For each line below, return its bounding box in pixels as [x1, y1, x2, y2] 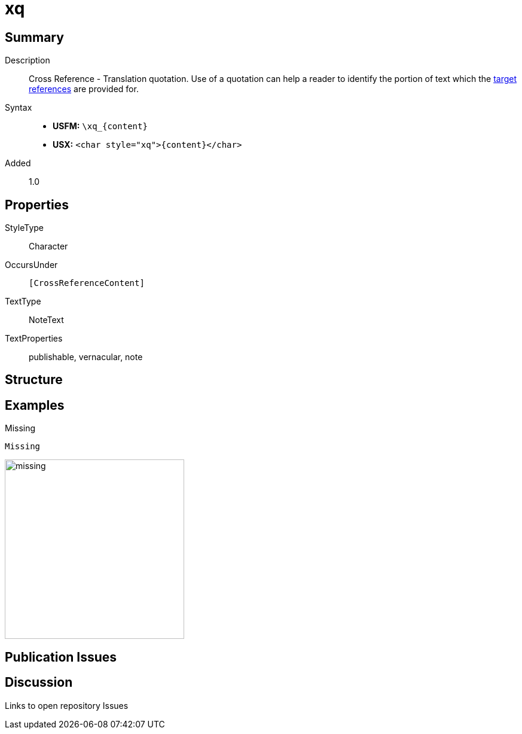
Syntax [5, 102, 32, 113]
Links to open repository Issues [5, 700, 129, 711]
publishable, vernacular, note [29, 352, 143, 363]
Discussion [5, 675, 73, 690]
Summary [5, 29, 64, 45]
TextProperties [5, 333, 63, 344]
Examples [5, 397, 65, 413]
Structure [5, 372, 63, 388]
